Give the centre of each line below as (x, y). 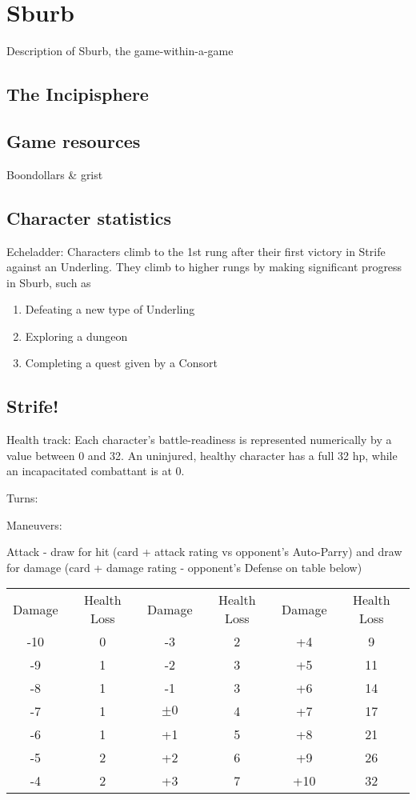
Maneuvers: (34, 524)
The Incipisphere (78, 94)
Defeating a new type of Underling (110, 309)
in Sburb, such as (49, 282)
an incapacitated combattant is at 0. (96, 471)
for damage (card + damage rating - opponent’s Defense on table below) (184, 567)
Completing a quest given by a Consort (121, 363)
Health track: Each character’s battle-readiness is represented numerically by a (199, 440)
